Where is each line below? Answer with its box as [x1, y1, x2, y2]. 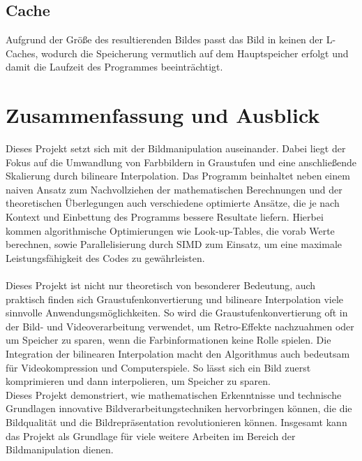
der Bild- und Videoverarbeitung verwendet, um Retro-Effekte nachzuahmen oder [6, 319, 354, 333]
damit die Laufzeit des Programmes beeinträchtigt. [6, 59, 223, 74]
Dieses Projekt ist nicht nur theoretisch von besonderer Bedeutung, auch [6, 278, 316, 293]
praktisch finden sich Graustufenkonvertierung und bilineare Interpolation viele [6, 291, 344, 306]
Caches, [6, 45, 38, 60]
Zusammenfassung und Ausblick [6, 101, 320, 129]
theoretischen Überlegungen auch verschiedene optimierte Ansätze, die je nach [6, 196, 340, 210]
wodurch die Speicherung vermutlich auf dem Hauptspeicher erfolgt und [41, 45, 349, 60]
